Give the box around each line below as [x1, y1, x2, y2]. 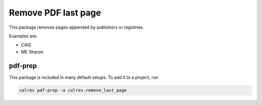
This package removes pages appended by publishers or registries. [9, 24, 144, 30]
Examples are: [9, 33, 37, 39]
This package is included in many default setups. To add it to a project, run [9, 74, 159, 80]
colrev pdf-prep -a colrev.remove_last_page [19, 87, 127, 93]
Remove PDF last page [9, 7, 101, 18]
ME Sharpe [21, 49, 44, 54]
